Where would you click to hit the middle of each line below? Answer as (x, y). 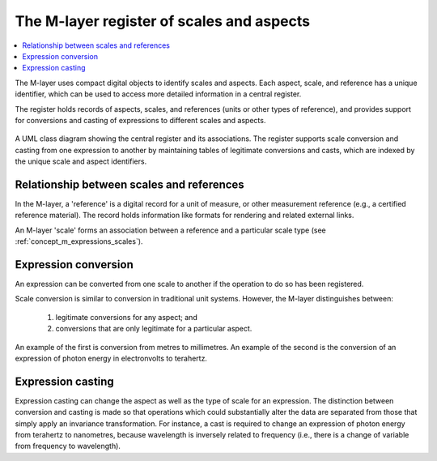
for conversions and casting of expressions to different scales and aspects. (140, 120)
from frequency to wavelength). (68, 446)
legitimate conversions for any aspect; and (126, 317)
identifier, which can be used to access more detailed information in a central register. (158, 94)
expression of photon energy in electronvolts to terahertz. (111, 358)
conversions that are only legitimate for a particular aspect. (154, 329)
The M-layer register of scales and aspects (163, 21)
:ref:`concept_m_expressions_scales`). (79, 241)
